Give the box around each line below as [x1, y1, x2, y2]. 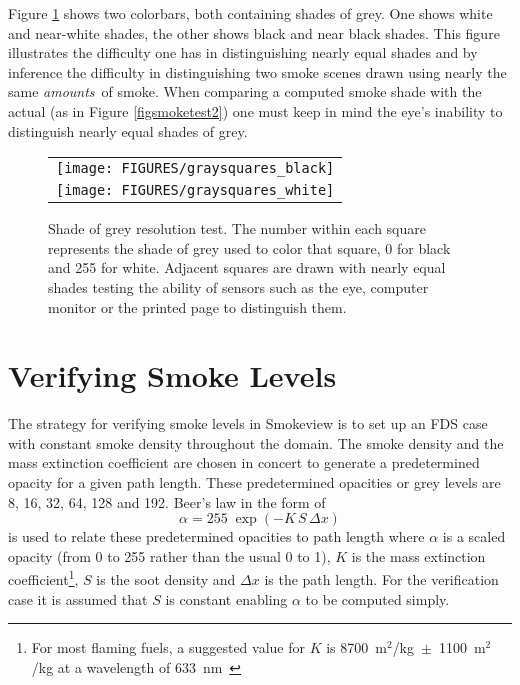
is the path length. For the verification [264, 569, 499, 590]
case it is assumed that [8, 588, 148, 609]
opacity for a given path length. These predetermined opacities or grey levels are [8, 472, 501, 493]
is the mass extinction [351, 545, 486, 566]
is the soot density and [96, 569, 236, 590]
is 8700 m [326, 637, 387, 658]
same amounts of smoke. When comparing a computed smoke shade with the [8, 81, 482, 102]
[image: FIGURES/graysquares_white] [56, 182, 335, 199]
